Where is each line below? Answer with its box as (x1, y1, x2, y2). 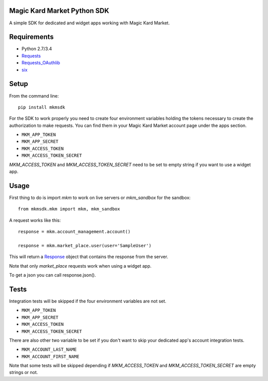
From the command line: (9, 93, 59, 99)
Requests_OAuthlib (21, 60, 61, 66)
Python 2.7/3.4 (21, 46, 52, 52)
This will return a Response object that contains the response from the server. (9, 254, 168, 260)
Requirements (9, 33, 54, 41)
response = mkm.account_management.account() (18, 229, 131, 235)
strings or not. (9, 370, 38, 376)
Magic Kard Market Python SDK (9, 6, 109, 15)
